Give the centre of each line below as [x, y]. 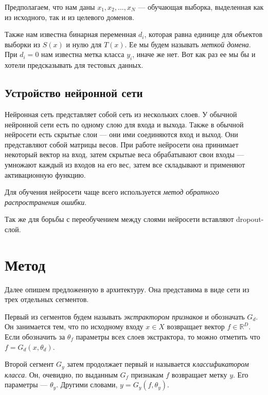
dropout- [250, 219]
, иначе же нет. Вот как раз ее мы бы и [194, 54]
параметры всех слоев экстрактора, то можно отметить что [168, 336]
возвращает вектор [196, 326]
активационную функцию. [45, 174]
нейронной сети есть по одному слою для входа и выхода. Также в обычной [124, 124]
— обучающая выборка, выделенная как [201, 7]
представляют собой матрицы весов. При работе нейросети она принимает [122, 144]
